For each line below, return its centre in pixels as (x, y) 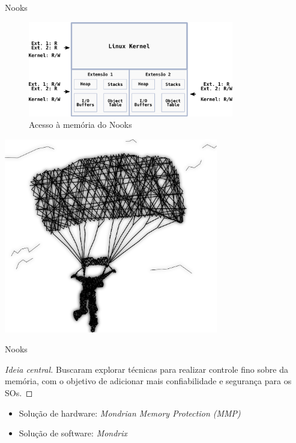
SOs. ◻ (19, 392)
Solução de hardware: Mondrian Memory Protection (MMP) (130, 413)
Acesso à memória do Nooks (80, 125)
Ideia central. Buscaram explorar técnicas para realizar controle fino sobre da (146, 369)
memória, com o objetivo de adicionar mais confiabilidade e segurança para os (148, 381)
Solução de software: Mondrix (73, 433)
